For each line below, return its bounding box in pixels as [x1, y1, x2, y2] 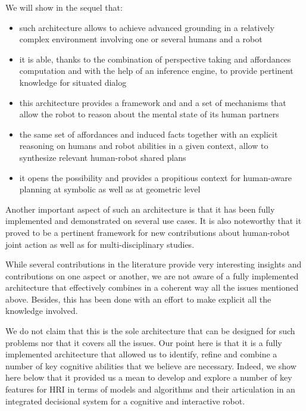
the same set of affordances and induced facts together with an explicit [19, 127, 278, 140]
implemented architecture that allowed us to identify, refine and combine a [5, 348, 277, 360]
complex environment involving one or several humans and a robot [19, 33, 263, 45]
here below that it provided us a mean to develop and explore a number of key [5, 371, 292, 384]
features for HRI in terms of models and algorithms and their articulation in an [5, 383, 295, 396]
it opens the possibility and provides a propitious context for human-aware [19, 171, 292, 183]
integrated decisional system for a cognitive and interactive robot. [5, 394, 245, 407]
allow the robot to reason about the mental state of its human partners [19, 108, 279, 120]
